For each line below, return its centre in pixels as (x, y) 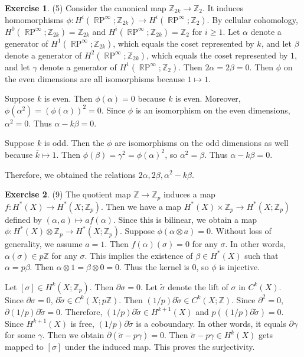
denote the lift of (198, 286)
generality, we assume (44, 244)
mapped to (24, 347)
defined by (24, 219)
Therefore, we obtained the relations (70, 174)
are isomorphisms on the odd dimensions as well (202, 143)
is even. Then (68, 98)
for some (20, 335)
